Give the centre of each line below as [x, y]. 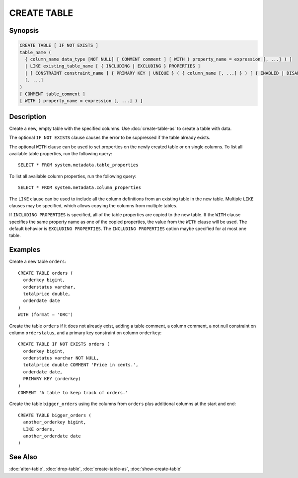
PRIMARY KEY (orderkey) [52, 379]
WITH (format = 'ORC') [46, 315]
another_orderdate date [52, 436]
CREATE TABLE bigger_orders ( [55, 415]
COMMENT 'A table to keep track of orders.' [73, 393]
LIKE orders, [39, 429]
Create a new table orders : [38, 262]
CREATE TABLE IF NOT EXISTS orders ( [64, 344]
